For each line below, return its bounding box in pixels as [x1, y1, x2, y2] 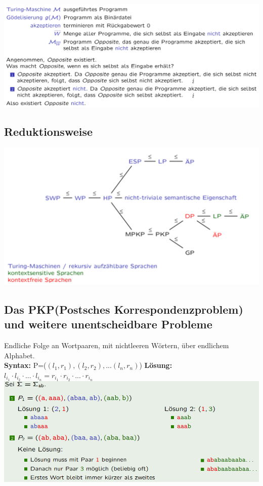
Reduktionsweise [4, 124, 93, 139]
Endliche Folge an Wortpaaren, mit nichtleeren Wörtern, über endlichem [4, 340, 229, 350]
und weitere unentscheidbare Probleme [4, 316, 212, 332]
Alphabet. [4, 350, 35, 360]
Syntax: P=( [4, 360, 47, 370]
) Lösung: [139, 360, 172, 370]
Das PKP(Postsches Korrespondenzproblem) [4, 301, 243, 317]
